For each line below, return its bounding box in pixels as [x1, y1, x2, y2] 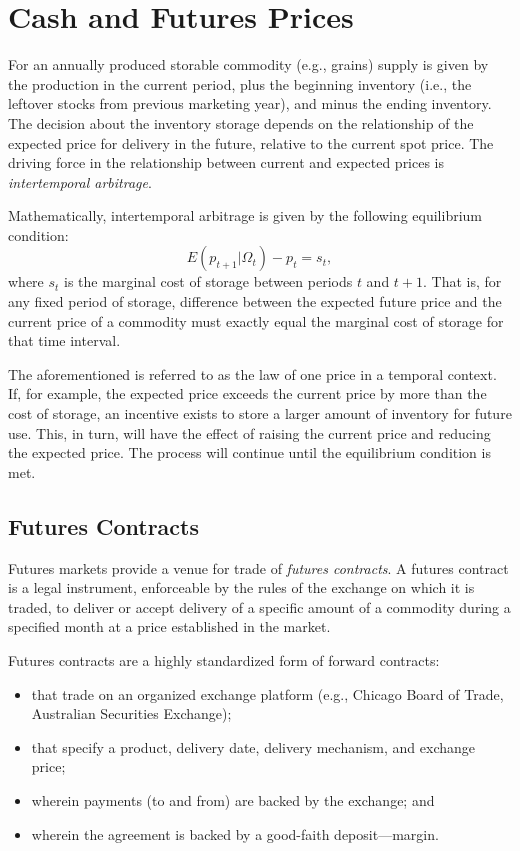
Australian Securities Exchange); [31, 703, 232, 724]
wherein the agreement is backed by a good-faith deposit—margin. [31, 823, 439, 844]
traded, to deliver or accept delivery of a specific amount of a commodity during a [8, 596, 511, 617]
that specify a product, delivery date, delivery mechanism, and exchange [31, 736, 476, 757]
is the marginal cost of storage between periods [64, 271, 353, 292]
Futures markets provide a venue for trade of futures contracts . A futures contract [8, 557, 509, 578]
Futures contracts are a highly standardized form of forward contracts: [8, 649, 440, 670]
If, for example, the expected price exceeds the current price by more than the [8, 383, 487, 404]
